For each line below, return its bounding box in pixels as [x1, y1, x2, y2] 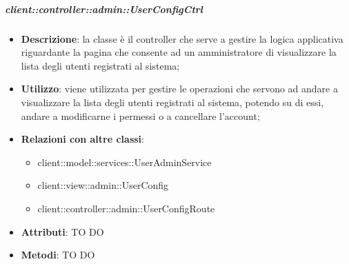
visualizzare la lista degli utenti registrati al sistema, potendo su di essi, [21, 94, 324, 109]
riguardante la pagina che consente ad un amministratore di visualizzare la [21, 45, 337, 59]
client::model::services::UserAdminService [37, 154, 212, 169]
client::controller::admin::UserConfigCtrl [5, 1, 203, 16]
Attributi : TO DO [21, 224, 104, 238]
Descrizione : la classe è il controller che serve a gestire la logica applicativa [21, 31, 343, 45]
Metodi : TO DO [21, 247, 95, 262]
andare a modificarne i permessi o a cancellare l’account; [21, 108, 260, 123]
